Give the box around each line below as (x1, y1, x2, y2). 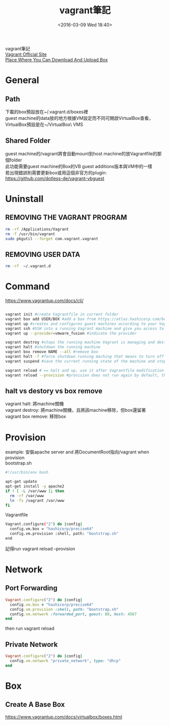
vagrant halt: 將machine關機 (5, 401, 64, 407)
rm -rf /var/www (10, 493, 44, 498)
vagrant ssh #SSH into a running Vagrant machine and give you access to (5, 326, 164, 331)
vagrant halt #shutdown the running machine (5, 345, 101, 350)
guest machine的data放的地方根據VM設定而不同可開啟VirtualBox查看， (5, 115, 153, 121)
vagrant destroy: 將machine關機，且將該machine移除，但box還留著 (5, 407, 146, 413)
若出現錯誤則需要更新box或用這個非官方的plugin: (5, 170, 107, 176)
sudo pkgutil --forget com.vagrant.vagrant (5, 236, 99, 241)
